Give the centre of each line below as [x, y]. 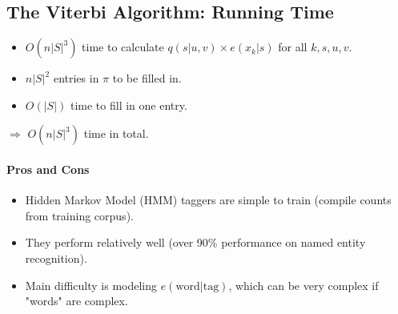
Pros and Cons [48, 169]
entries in [76, 78]
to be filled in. [147, 78]
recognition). [56, 258]
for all [293, 47]
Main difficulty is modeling [91, 285]
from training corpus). [79, 215]
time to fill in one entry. [129, 105]
